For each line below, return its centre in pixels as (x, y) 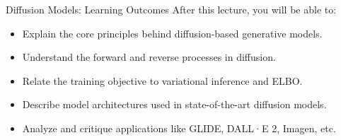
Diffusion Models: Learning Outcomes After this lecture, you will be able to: (171, 9)
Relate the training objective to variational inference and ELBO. (162, 80)
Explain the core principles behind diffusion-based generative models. (172, 33)
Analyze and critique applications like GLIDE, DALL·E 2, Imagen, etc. (179, 128)
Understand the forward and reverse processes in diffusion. (149, 57)
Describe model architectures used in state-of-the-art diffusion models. (174, 104)
